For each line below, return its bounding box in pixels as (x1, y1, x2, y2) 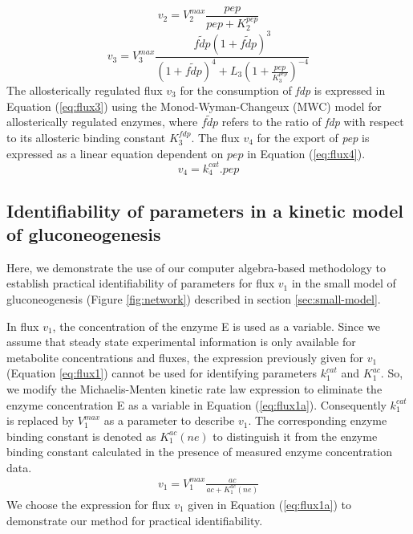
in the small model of (291, 275, 396, 291)
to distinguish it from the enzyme (213, 427, 378, 444)
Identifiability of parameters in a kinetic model (6, 198, 403, 222)
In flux (6, 317, 39, 334)
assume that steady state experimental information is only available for (6, 333, 356, 350)
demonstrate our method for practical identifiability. (6, 512, 263, 528)
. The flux (191, 129, 240, 146)
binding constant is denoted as (6, 427, 156, 444)
